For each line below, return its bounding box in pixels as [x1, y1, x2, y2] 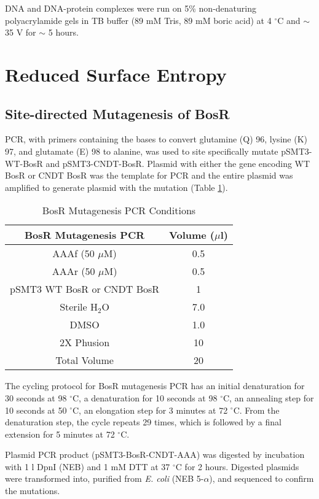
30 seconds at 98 [5, 391, 67, 404]
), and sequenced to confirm [209, 472, 314, 485]
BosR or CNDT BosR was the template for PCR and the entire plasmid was [5, 169, 293, 182]
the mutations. [5, 484, 60, 497]
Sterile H [60, 300, 98, 314]
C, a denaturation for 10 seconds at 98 [72, 391, 218, 404]
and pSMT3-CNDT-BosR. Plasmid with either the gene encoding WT [45, 157, 310, 169]
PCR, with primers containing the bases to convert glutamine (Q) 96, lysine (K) [5, 133, 307, 145]
